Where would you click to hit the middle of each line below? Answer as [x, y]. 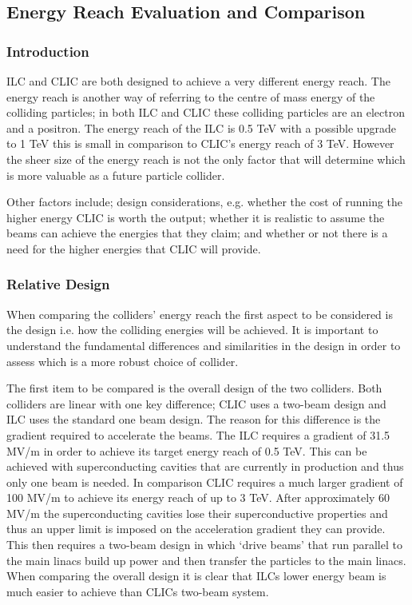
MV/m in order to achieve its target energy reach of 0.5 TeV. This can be [187, 450]
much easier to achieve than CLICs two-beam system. [138, 591]
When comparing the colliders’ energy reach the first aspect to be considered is [200, 314]
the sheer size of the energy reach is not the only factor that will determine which [206, 159]
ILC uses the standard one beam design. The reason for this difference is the [194, 419]
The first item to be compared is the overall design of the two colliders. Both [194, 388]
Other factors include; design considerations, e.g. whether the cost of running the [205, 202]
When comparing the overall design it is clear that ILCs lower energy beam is [196, 576]
